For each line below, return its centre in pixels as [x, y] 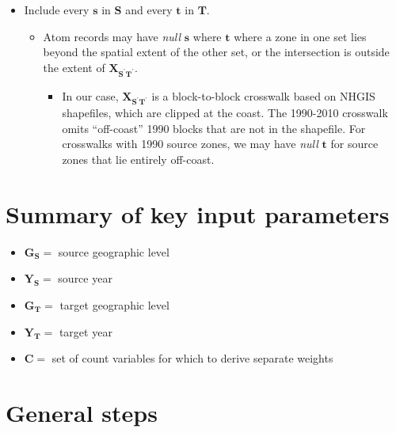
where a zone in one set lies [300, 36]
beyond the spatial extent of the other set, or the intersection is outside [216, 52]
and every [149, 9]
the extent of [74, 67]
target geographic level [114, 304]
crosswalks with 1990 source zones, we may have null [190, 144]
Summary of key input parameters [198, 213]
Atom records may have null [112, 36]
